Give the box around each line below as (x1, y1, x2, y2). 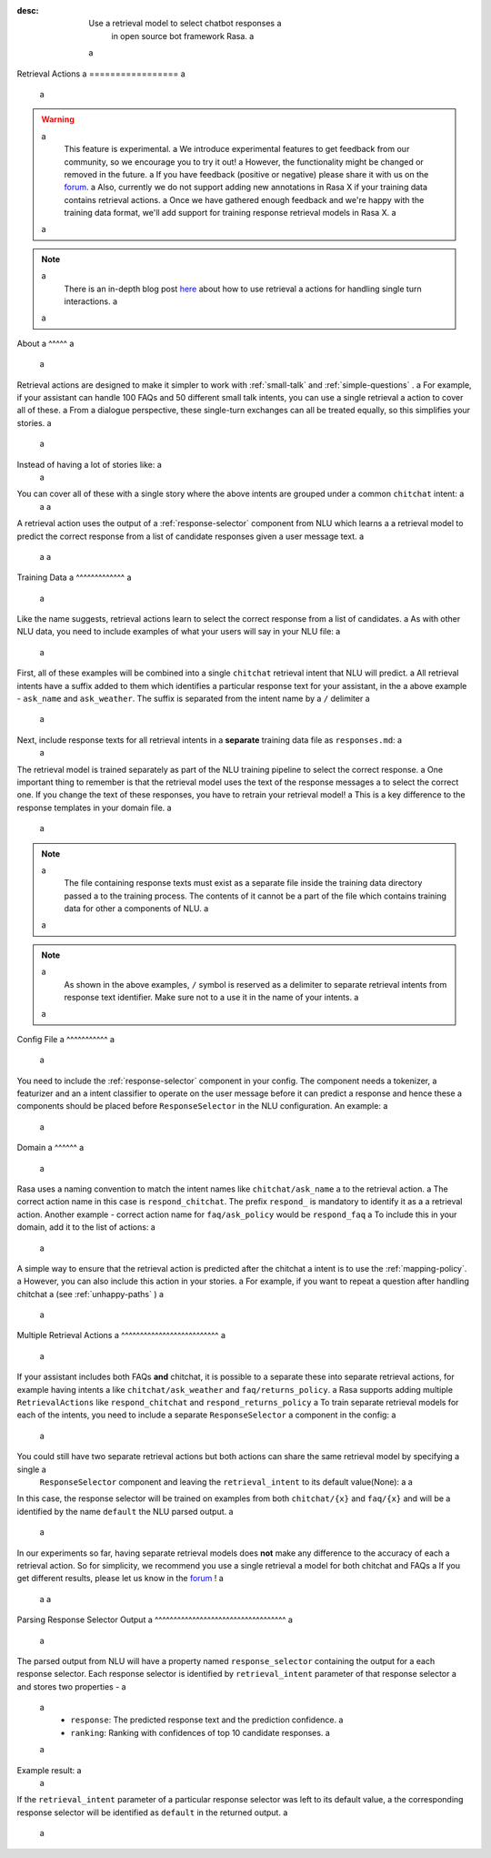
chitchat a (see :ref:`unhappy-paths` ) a (16, 1288, 164, 1299)
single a (16, 1464, 46, 1475)
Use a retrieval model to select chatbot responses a (88, 18, 282, 29)
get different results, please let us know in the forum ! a (16, 1573, 225, 1584)
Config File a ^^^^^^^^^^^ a (16, 1033, 115, 1044)
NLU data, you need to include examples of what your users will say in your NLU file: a (16, 626, 341, 637)
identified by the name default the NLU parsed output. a (16, 1506, 234, 1517)
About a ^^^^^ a (16, 338, 75, 349)
